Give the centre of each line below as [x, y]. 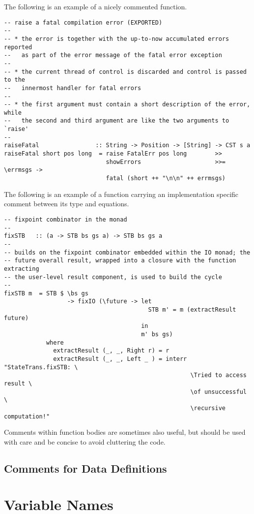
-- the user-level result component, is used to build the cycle [113, 277]
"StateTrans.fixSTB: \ [41, 367]
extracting [22, 269]
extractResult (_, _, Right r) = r [111, 351]
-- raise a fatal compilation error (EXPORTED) [83, 22]
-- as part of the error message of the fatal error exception [113, 55]
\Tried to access [218, 375]
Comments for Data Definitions [85, 468]
